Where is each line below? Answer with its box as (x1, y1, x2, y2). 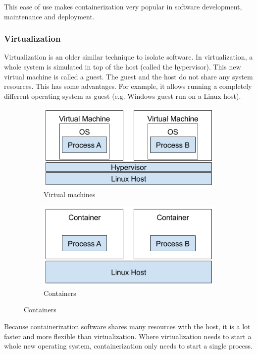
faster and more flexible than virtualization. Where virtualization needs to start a (4, 331, 252, 341)
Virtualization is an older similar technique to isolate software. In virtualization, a (4, 52, 253, 62)
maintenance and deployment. (4, 11, 95, 21)
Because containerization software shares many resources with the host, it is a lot (4, 321, 251, 331)
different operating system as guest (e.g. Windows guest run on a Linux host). (4, 90, 241, 101)
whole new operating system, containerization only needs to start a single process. (4, 341, 253, 351)
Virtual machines (44, 189, 96, 200)
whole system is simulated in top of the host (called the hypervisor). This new (4, 62, 241, 71)
